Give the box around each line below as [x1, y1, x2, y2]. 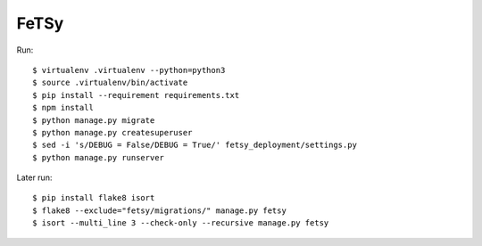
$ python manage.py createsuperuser [32, 127, 193, 137]
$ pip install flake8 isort [32, 193, 155, 203]
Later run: [16, 172, 53, 183]
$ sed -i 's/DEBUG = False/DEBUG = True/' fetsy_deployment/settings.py [32, 140, 357, 151]
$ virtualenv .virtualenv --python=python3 [32, 65, 226, 75]
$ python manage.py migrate [32, 115, 155, 125]
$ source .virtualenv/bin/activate [32, 78, 188, 88]
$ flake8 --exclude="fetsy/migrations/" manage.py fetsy [32, 205, 287, 216]
